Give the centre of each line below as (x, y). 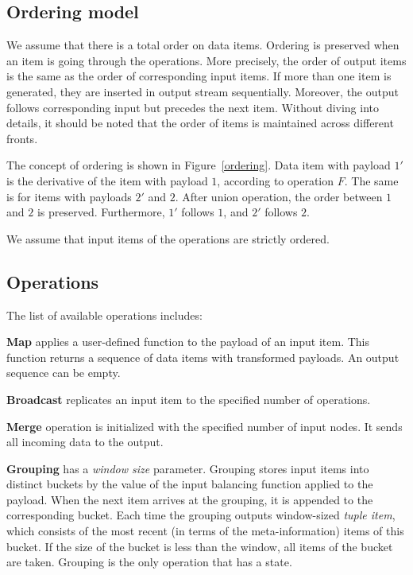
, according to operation (276, 180)
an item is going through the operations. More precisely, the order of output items (206, 60)
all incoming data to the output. (85, 442)
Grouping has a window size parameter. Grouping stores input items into (188, 468)
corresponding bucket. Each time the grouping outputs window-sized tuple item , (201, 515)
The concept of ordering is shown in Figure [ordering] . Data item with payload (199, 165)
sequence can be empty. (64, 373)
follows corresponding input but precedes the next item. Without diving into (193, 107)
